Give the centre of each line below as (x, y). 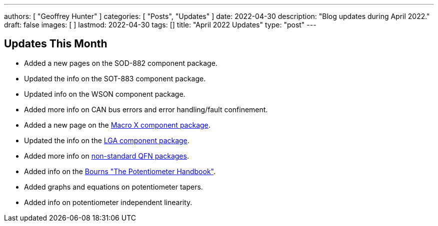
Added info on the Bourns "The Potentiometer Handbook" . (120, 171)
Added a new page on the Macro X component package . (117, 125)
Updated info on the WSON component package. (105, 94)
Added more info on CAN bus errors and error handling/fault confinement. (146, 109)
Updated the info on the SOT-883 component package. (115, 78)
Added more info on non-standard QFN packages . (106, 156)
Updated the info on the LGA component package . (107, 140)
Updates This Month (56, 44)
